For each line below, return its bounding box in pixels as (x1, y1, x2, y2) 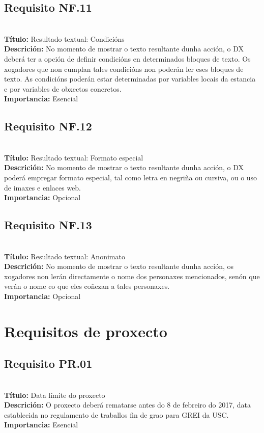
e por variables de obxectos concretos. (4, 83, 122, 94)
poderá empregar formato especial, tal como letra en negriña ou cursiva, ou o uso (4, 172, 257, 182)
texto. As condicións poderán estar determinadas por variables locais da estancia (4, 73, 256, 84)
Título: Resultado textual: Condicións (4, 33, 125, 44)
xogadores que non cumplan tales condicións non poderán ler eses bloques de (4, 63, 244, 74)
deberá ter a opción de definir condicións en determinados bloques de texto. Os (4, 53, 251, 64)
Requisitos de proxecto (4, 320, 167, 341)
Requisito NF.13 (4, 217, 92, 233)
